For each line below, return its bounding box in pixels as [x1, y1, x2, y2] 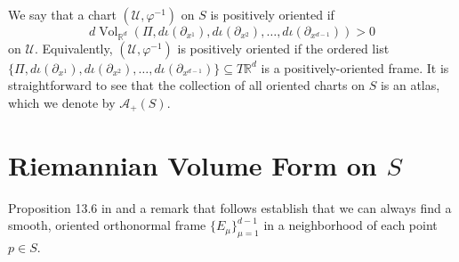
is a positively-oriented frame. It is [261, 58, 449, 77]
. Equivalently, [34, 38, 113, 57]
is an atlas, [380, 76, 440, 94]
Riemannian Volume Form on [8, 146, 377, 183]
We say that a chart [8, 5, 117, 23]
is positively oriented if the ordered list [177, 38, 390, 57]
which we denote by [8, 93, 116, 111]
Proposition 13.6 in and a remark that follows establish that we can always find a [8, 198, 452, 217]
